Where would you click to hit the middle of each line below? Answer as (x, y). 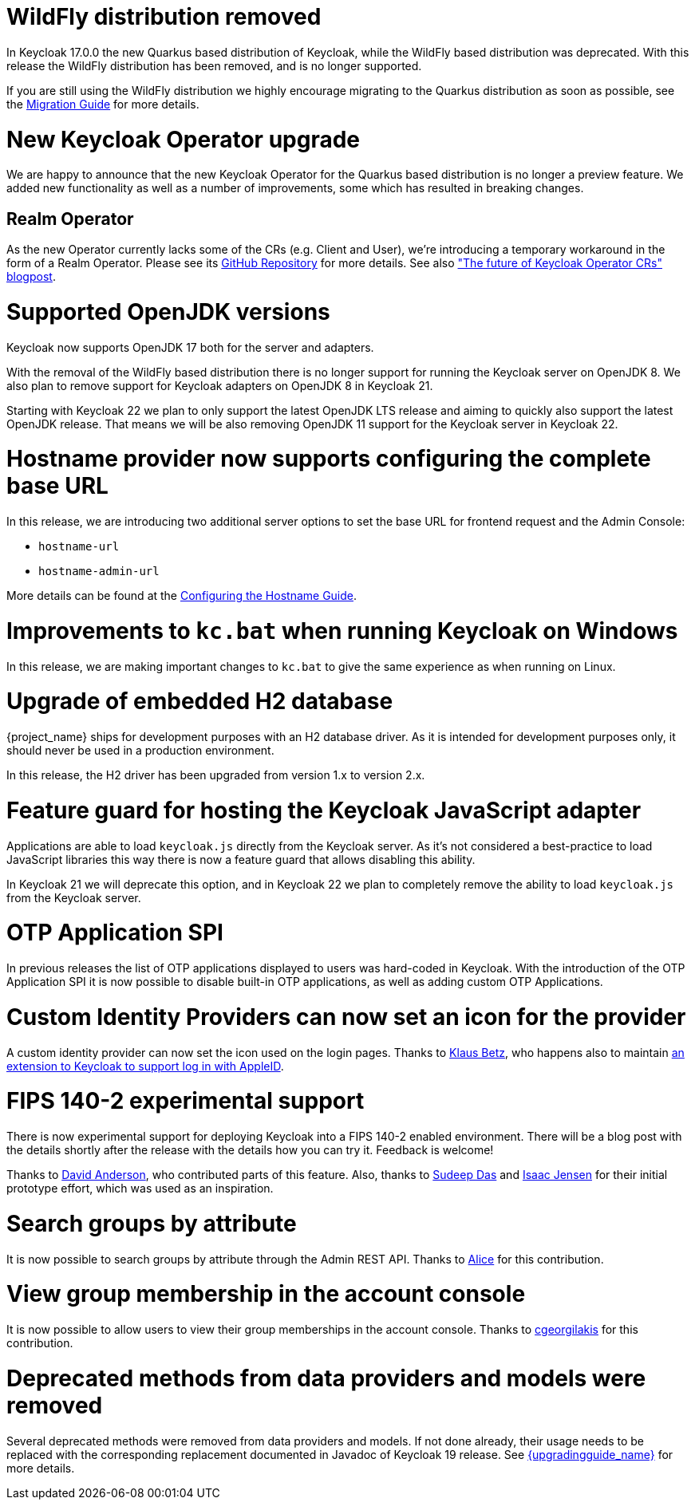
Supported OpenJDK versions (168, 311)
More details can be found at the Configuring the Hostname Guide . (182, 596)
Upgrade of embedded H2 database (200, 702)
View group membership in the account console (266, 1294)
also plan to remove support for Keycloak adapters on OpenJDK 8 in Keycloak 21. (220, 385)
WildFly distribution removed (164, 17)
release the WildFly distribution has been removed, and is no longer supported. (214, 65)
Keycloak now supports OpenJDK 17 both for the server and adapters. (190, 347)
